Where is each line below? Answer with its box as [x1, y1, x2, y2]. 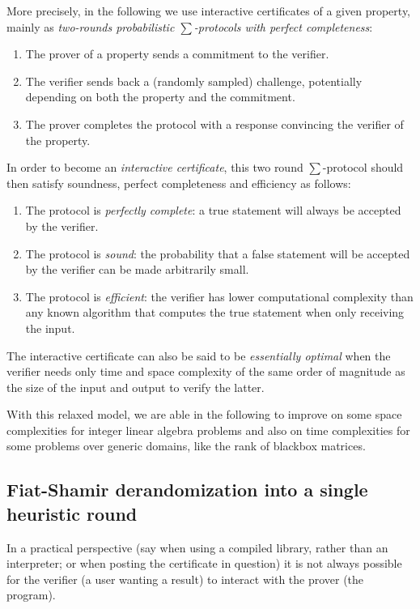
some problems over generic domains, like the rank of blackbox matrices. [6, 437, 366, 454]
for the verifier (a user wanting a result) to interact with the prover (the [6, 570, 364, 587]
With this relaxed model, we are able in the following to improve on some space [6, 406, 402, 423]
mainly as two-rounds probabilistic [6, 18, 175, 35]
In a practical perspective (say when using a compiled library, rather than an [6, 539, 388, 556]
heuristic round [6, 500, 138, 526]
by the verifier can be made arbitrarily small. [25, 261, 249, 278]
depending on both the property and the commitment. [25, 88, 295, 105]
